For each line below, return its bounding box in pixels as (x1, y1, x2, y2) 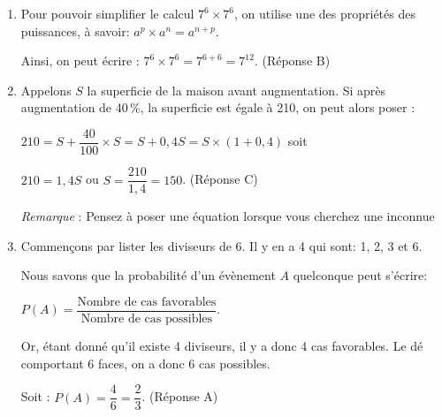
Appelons (20, 80, 72, 99)
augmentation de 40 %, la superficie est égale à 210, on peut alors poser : (20, 98, 415, 117)
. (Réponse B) (254, 51, 331, 70)
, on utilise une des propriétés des (234, 4, 415, 22)
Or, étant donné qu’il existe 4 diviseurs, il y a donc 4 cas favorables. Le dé (20, 336, 423, 354)
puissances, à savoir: (20, 21, 130, 40)
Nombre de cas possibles (80, 312, 213, 325)
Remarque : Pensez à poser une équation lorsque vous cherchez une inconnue (20, 207, 435, 225)
